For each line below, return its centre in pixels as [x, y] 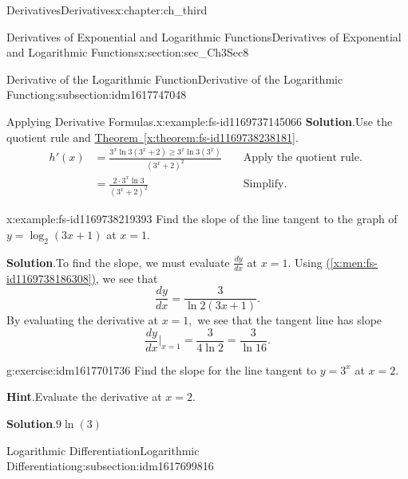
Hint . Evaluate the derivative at [84, 397]
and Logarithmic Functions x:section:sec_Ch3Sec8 [128, 52]
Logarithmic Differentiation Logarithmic [103, 450]
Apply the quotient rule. [303, 158]
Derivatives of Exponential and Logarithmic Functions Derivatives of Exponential [204, 36]
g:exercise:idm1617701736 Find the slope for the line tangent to [162, 369]
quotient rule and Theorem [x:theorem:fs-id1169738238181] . [153, 137]
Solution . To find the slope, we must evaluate [118, 262]
